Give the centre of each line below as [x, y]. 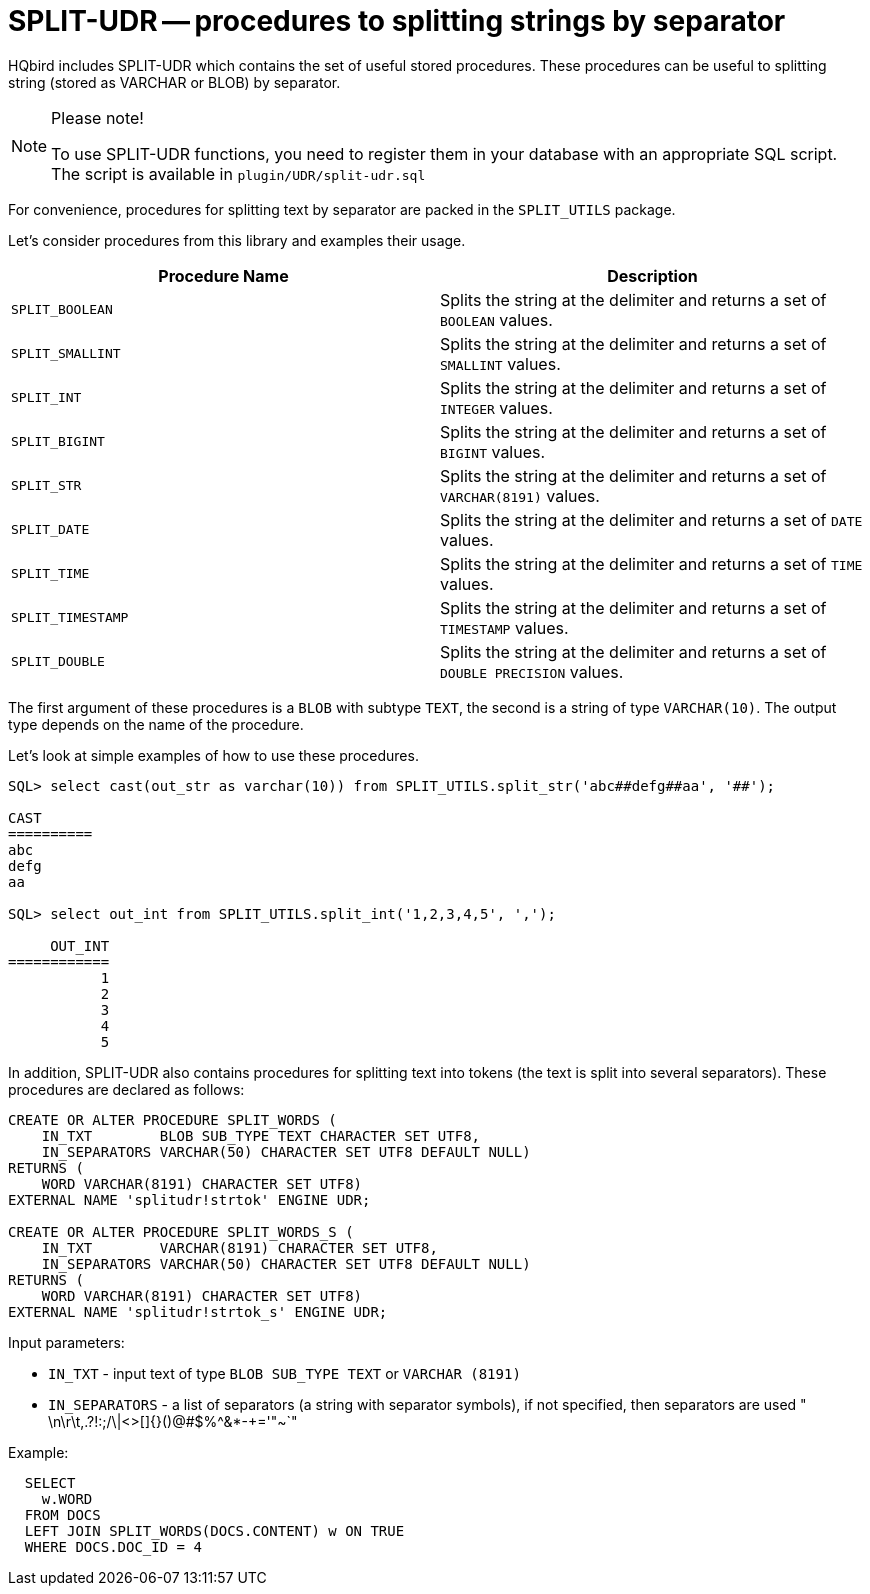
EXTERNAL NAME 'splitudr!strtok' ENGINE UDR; [189, 1199]
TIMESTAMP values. [504, 627]
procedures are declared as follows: [126, 1089]
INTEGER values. [496, 407]
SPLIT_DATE [50, 530]
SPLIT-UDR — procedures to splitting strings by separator [397, 21]
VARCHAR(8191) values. [520, 495]
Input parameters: [66, 1342]
